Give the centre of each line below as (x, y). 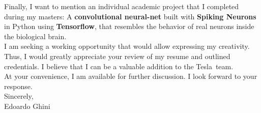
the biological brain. (35, 36)
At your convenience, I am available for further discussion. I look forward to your (131, 76)
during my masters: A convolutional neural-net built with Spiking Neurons (130, 16)
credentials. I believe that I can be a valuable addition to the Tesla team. (119, 66)
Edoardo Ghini (27, 106)
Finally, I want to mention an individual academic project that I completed (122, 6)
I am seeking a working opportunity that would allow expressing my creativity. (127, 46)
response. (18, 86)
